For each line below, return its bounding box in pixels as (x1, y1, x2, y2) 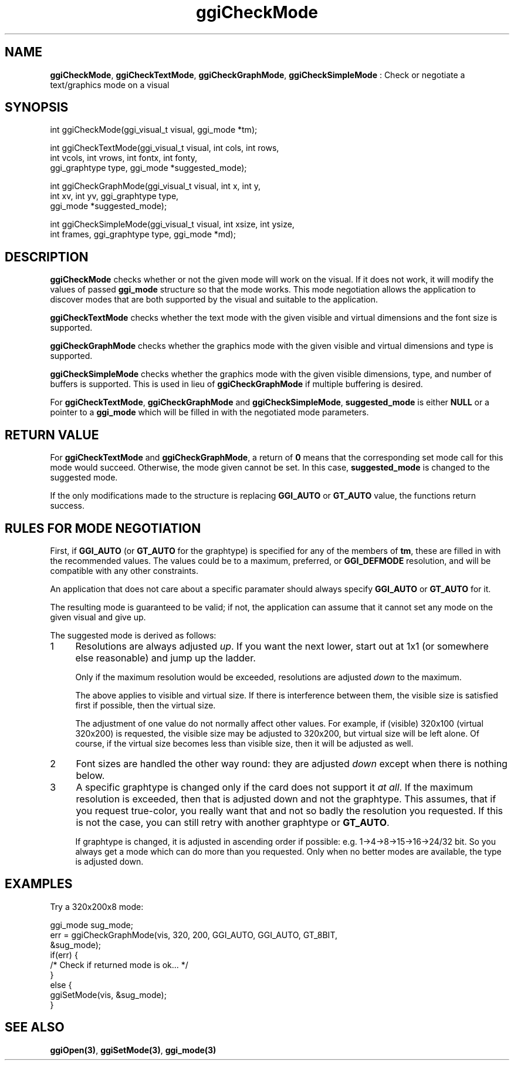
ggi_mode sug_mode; (50, 919, 133, 930)
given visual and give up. (50, 612, 146, 622)
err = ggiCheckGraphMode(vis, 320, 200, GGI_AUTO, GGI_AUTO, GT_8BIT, (50, 929, 337, 940)
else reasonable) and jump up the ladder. (75, 651, 256, 664)
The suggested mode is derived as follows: (50, 630, 217, 640)
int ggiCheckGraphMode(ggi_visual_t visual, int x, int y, (50, 181, 261, 192)
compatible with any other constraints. (50, 565, 198, 576)
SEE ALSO (5, 1020, 65, 1035)
